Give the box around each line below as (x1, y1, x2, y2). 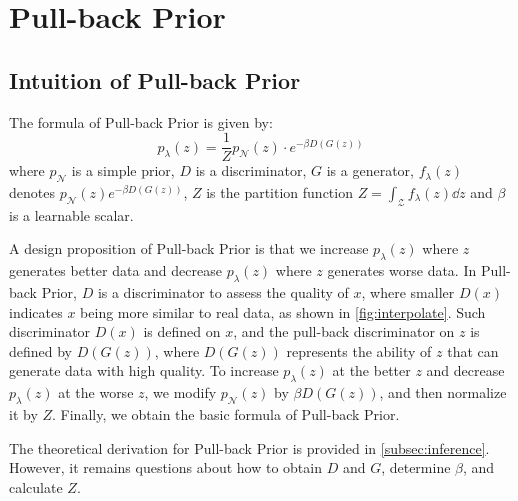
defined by (9, 340, 73, 361)
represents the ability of (286, 340, 432, 361)
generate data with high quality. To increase (9, 360, 279, 381)
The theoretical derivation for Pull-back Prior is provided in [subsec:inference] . (9, 437, 490, 458)
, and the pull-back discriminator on (233, 321, 455, 342)
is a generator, (326, 160, 414, 181)
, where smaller (361, 282, 455, 303)
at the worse (58, 382, 134, 403)
